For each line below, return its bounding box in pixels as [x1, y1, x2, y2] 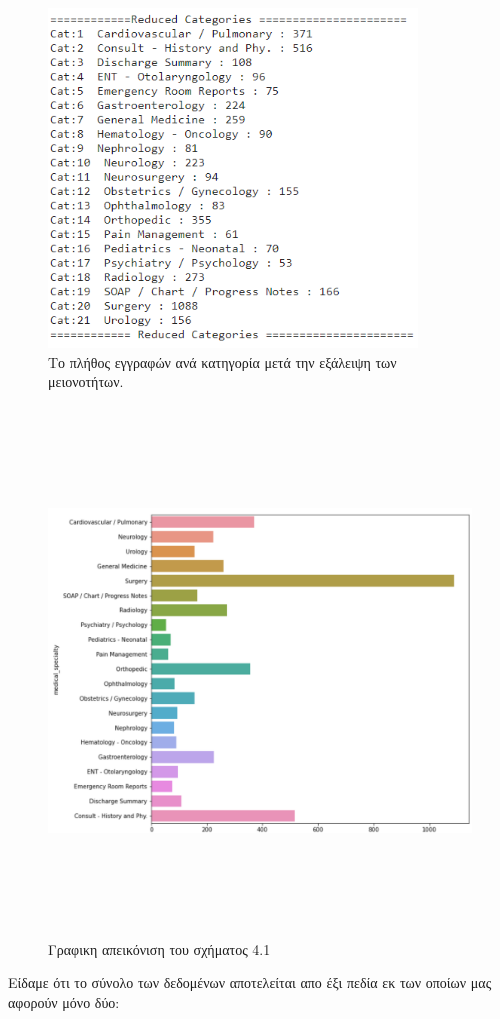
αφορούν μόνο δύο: [8, 991, 120, 1012]
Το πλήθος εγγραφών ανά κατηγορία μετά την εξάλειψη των [48, 351, 397, 372]
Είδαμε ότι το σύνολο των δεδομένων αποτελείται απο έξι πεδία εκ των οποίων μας [8, 972, 492, 993]
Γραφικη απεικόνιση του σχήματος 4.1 [48, 938, 271, 959]
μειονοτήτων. [48, 371, 124, 392]
